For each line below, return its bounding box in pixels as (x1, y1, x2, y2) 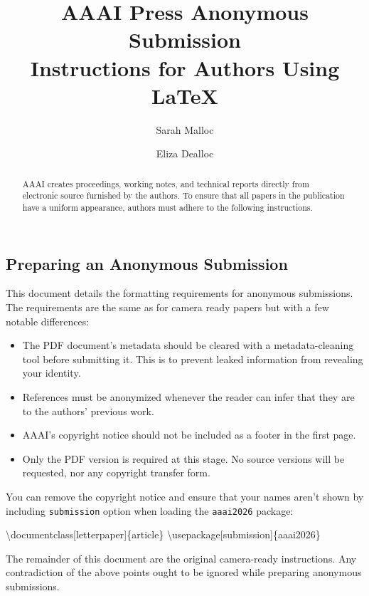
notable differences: (6, 313, 90, 328)
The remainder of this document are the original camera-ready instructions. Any (6, 550, 357, 565)
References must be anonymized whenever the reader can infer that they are (22, 390, 355, 404)
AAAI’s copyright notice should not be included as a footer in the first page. (22, 427, 356, 442)
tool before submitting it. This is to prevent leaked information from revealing (22, 351, 363, 366)
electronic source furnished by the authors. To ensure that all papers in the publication (22, 189, 345, 202)
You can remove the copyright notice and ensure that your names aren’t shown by (6, 488, 364, 503)
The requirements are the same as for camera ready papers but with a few (6, 300, 329, 315)
